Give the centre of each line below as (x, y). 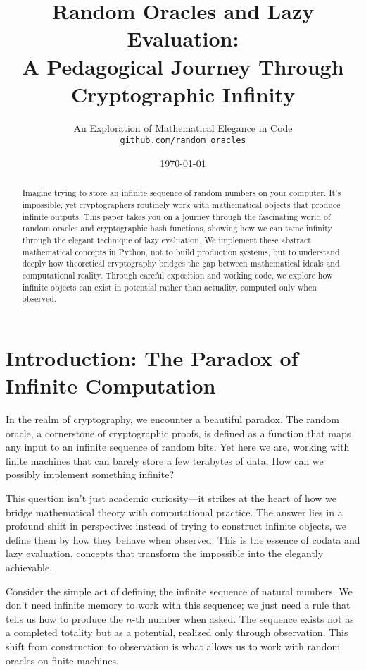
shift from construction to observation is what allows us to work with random (173, 646)
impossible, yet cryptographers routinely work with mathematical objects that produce (181, 204)
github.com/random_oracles (183, 141)
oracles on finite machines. (62, 660)
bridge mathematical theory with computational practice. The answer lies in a (174, 512)
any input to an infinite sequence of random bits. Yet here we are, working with (178, 447)
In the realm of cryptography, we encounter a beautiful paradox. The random (172, 419)
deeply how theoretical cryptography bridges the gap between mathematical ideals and (181, 263)
